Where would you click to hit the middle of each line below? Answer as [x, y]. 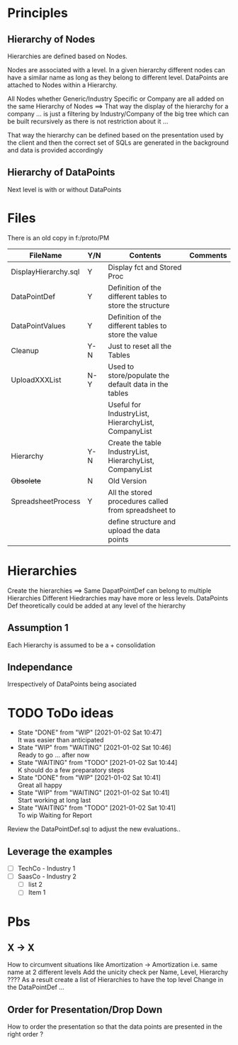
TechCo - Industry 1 [46, 868]
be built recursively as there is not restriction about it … [88, 121]
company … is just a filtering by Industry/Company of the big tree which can [118, 114]
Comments [208, 255]
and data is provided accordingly [55, 150]
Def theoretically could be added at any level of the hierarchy [97, 605]
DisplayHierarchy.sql [45, 272]
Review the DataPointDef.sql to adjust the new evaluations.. [94, 829]
